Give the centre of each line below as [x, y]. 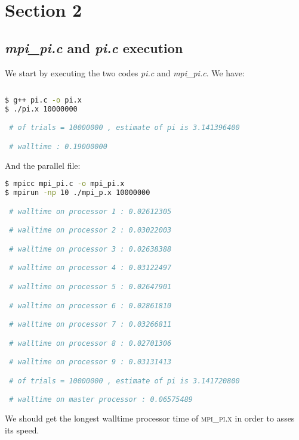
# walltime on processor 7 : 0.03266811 [90, 325]
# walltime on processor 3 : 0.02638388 [90, 249]
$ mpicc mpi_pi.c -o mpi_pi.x [65, 184]
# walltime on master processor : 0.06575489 [101, 400]
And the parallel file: [43, 165]
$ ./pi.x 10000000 [41, 109]
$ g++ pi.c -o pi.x [43, 100]
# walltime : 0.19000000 [58, 146]
